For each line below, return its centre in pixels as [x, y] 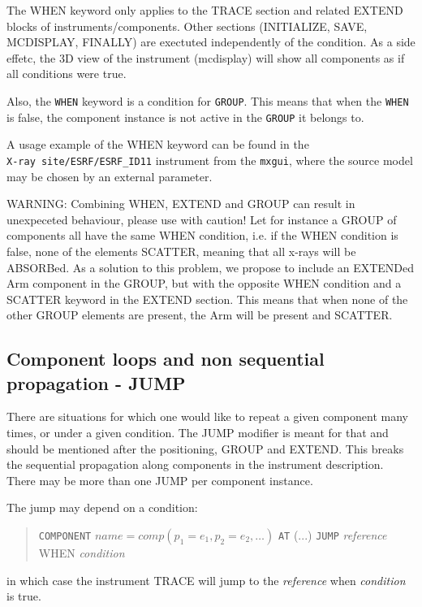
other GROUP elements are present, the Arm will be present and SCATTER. [200, 315]
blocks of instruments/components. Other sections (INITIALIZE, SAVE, [187, 26]
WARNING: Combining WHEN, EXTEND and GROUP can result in [181, 204]
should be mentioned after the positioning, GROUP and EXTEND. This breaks [205, 448]
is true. [24, 596]
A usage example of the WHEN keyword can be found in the [158, 144]
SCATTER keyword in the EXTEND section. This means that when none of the [207, 299]
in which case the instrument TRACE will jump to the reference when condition [206, 580]
